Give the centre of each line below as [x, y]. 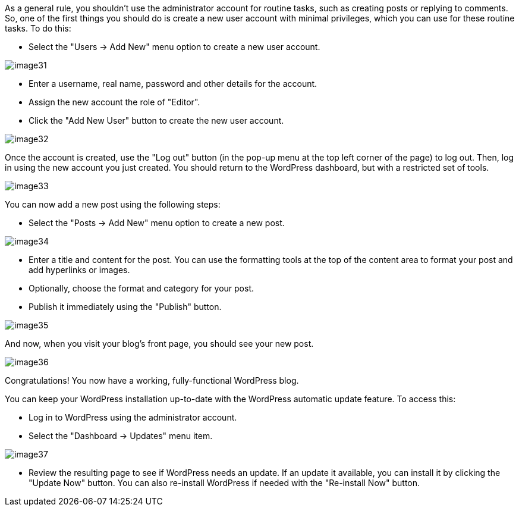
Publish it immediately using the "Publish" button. [125, 307]
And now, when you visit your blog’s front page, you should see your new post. [159, 344]
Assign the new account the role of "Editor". [114, 102]
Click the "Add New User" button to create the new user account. [156, 120]
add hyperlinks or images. [79, 270]
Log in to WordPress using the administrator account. [133, 417]
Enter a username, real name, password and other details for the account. [173, 84]
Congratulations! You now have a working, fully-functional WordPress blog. [152, 380]
